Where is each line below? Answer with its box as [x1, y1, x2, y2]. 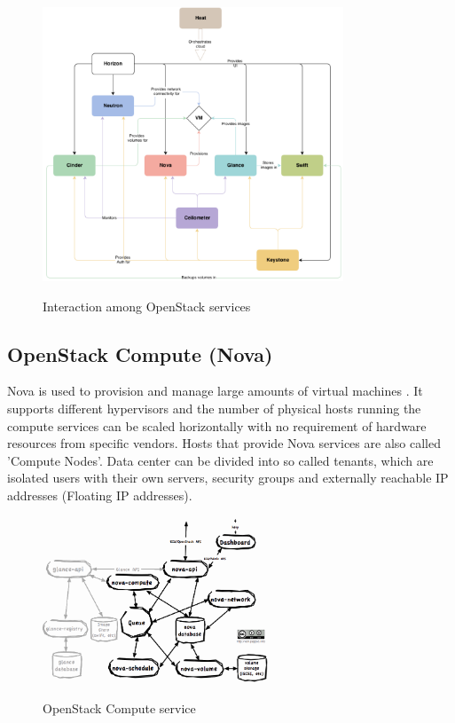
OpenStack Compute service [43, 698, 196, 717]
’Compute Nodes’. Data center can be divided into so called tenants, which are [7, 451, 434, 469]
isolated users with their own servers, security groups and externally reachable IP [7, 468, 449, 487]
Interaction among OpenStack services [43, 296, 251, 315]
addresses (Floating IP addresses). [7, 486, 192, 505]
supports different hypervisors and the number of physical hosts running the [7, 399, 421, 418]
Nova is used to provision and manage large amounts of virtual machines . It [7, 381, 423, 400]
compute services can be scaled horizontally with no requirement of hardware [7, 416, 427, 435]
